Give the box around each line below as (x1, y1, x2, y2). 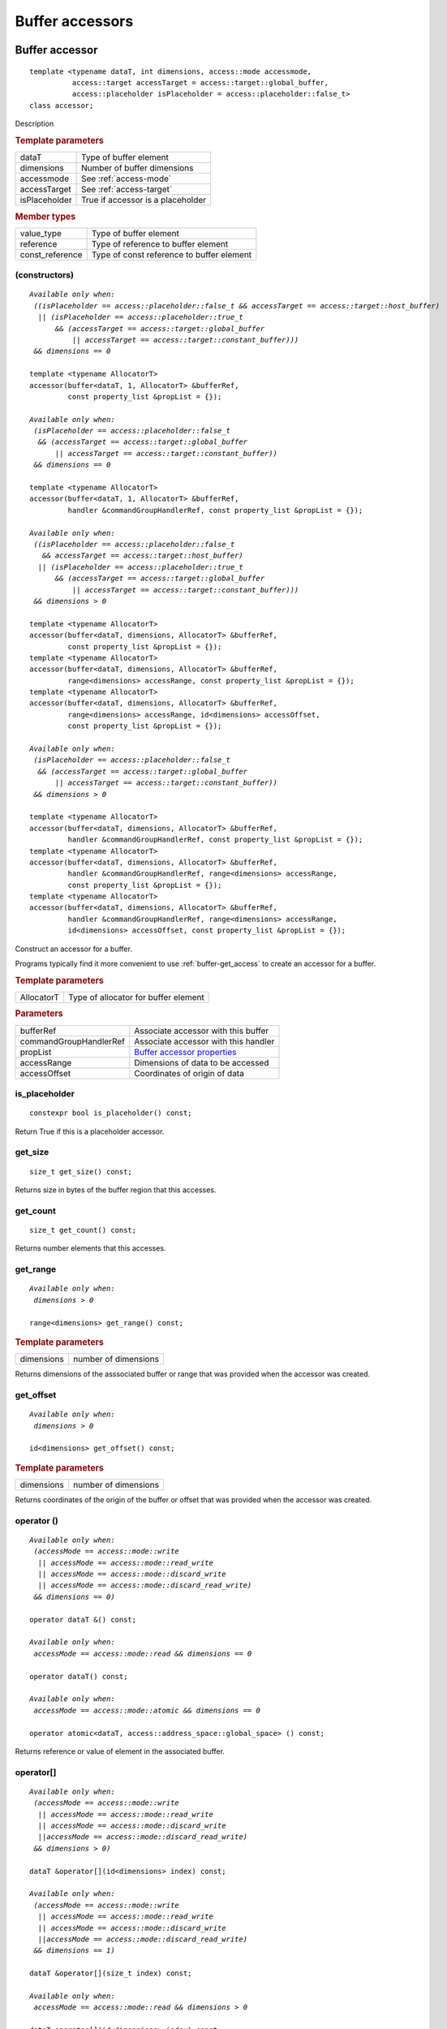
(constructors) (15, 269, 75, 281)
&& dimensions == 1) (33, 1946, 115, 1955)
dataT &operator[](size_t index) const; (29, 1969, 192, 1978)
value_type (19, 227, 62, 239)
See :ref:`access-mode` (81, 173, 172, 184)
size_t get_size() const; (29, 1167, 133, 1176)
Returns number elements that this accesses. (15, 1243, 166, 1253)
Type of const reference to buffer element (91, 248, 252, 260)
